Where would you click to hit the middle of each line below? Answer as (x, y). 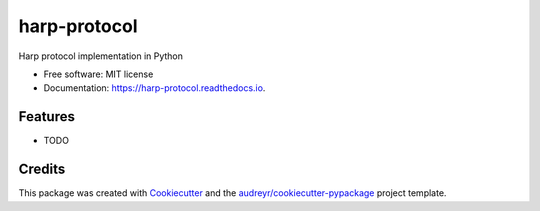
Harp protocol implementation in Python (101, 56)
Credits (42, 169)
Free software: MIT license (98, 74)
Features (46, 116)
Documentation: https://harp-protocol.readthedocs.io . (154, 88)
